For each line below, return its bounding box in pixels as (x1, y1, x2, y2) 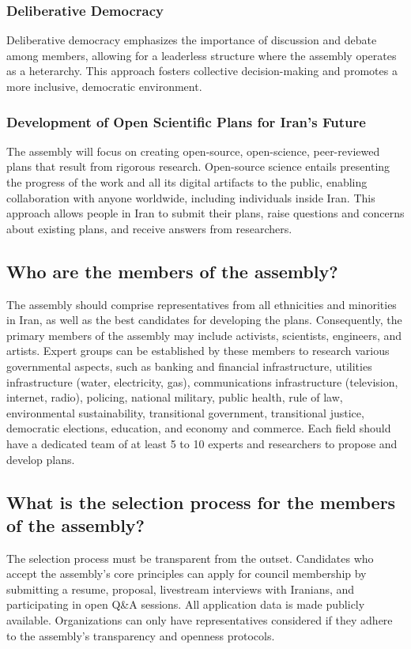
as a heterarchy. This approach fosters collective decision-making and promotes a (6, 62, 398, 79)
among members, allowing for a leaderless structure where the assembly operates (6, 47, 397, 63)
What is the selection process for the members (6, 489, 396, 514)
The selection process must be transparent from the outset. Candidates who (6, 549, 374, 566)
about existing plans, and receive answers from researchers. (6, 220, 292, 236)
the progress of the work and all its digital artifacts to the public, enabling (6, 174, 368, 190)
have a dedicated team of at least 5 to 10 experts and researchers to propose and (6, 435, 398, 451)
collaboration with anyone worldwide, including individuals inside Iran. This (6, 189, 375, 206)
